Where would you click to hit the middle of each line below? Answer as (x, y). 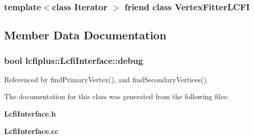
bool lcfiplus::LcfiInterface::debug (74, 60)
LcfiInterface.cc (31, 131)
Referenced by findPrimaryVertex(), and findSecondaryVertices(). (106, 79)
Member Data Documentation (85, 35)
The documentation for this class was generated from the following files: (117, 96)
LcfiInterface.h (30, 114)
